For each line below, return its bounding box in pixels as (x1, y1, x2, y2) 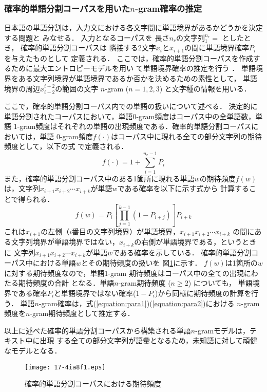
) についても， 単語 (188, 277, 253, 288)
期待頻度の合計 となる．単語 (18, 277, 115, 288)
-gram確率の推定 (135, 2, 202, 14)
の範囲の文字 (55, 83, 99, 94)
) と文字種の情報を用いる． (159, 83, 251, 94)
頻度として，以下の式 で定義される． (4, 141, 128, 152)
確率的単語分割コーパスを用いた (4, 2, 130, 14)
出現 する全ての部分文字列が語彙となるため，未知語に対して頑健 (40, 335, 257, 346)
